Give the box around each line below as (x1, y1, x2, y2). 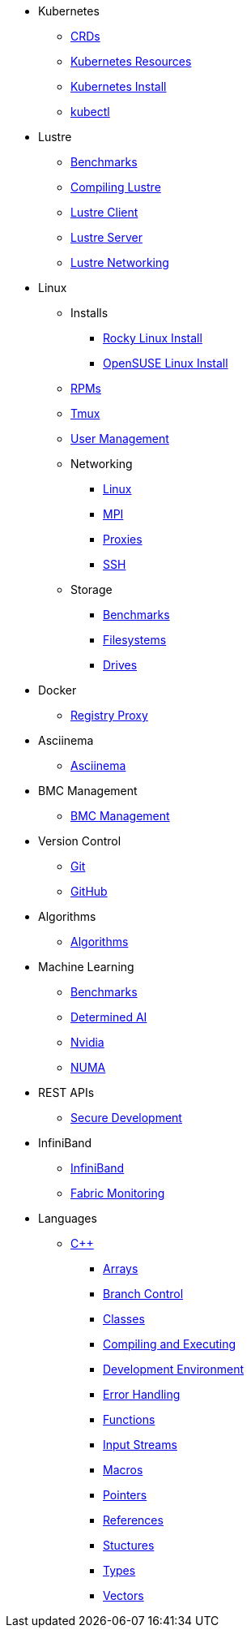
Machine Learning (38, 960, 134, 974)
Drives (103, 658, 138, 672)
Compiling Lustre (70, 180, 161, 194)
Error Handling (103, 1387, 181, 1401)
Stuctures (103, 1538, 155, 1552)
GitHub (70, 884, 108, 898)
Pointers (103, 1488, 147, 1502)
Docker (38, 683, 77, 697)
